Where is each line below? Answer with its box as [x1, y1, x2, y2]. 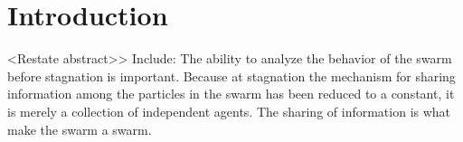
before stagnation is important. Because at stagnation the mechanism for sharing [7, 66, 456, 85]
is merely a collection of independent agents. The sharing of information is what [7, 101, 451, 120]
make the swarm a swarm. [7, 119, 152, 138]
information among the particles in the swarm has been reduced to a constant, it [7, 84, 455, 103]
